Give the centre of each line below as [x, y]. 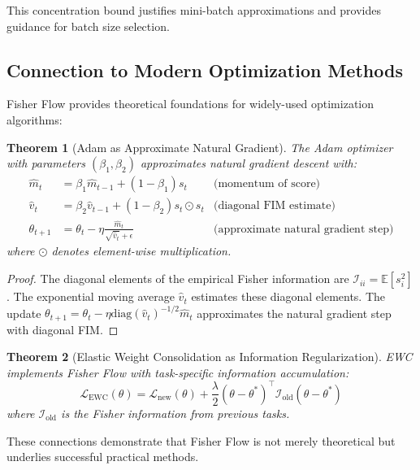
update [24, 313]
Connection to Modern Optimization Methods [205, 70]
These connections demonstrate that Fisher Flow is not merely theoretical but [201, 440]
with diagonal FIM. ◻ [63, 329]
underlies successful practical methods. [103, 457]
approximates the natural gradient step [294, 313]
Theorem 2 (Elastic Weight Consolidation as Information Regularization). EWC [210, 357]
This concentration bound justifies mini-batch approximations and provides [194, 10]
